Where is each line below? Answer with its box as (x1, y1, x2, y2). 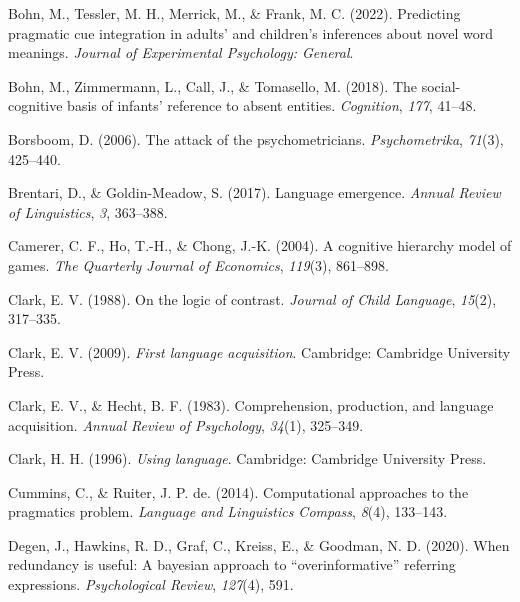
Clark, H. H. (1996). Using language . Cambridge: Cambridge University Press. (8, 448, 487, 469)
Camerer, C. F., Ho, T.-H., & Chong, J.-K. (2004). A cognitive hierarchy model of (8, 235, 512, 256)
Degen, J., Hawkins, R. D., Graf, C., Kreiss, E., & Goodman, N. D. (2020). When (8, 534, 510, 555)
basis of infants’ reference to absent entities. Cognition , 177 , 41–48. (67, 95, 477, 116)
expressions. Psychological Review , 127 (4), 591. (8, 574, 294, 595)
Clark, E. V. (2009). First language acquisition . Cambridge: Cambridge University (8, 341, 511, 362)
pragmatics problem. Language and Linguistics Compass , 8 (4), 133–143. (8, 501, 448, 522)
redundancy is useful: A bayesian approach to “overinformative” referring (8, 554, 456, 575)
